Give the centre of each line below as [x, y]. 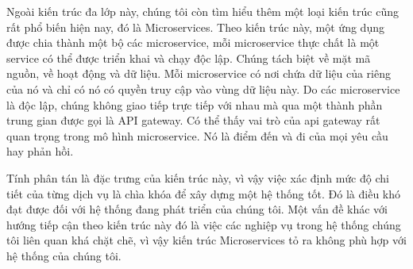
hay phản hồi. [40, 151]
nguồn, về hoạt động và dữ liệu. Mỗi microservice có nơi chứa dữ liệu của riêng [199, 73]
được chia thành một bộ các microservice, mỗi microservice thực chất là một [193, 42]
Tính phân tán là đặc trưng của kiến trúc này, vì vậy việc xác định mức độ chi [198, 177]
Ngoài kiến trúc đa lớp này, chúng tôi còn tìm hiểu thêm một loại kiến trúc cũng [203, 11]
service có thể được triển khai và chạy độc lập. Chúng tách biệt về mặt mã [189, 58]
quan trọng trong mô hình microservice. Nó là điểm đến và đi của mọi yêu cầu [197, 135]
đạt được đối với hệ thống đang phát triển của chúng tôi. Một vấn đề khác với [197, 209]
